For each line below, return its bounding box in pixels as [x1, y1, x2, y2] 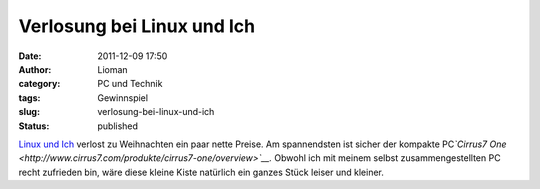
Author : [18, 63, 52, 75]
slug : [18, 106, 40, 118]
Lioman [97, 63, 129, 75]
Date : [18, 50, 42, 62]
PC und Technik [97, 78, 163, 90]
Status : [18, 120, 50, 132]
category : [18, 78, 61, 90]
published [97, 120, 139, 132]
